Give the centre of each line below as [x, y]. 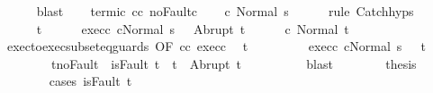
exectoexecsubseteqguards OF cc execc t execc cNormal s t [216, 46]
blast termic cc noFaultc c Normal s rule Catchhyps [225, 11]
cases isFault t [90, 81]
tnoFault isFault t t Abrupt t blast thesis [234, 63]
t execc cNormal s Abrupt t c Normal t [193, 28]
